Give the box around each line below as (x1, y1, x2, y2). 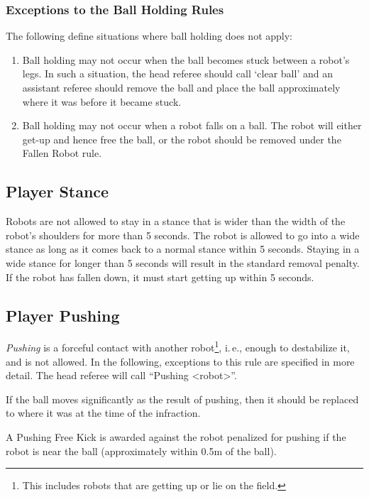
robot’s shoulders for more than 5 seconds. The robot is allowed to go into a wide (6, 227, 360, 242)
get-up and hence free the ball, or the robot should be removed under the (22, 131, 341, 146)
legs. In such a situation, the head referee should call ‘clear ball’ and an (22, 66, 333, 81)
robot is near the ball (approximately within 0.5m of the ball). (6, 443, 277, 458)
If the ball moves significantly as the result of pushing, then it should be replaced (6, 391, 359, 406)
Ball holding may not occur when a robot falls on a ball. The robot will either (22, 118, 362, 133)
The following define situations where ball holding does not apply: (6, 28, 292, 43)
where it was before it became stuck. (22, 94, 182, 109)
